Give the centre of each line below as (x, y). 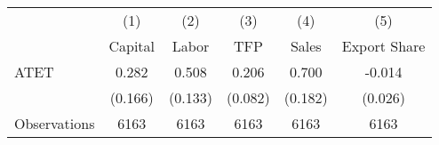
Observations (55, 123)
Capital (132, 46)
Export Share (383, 46)
